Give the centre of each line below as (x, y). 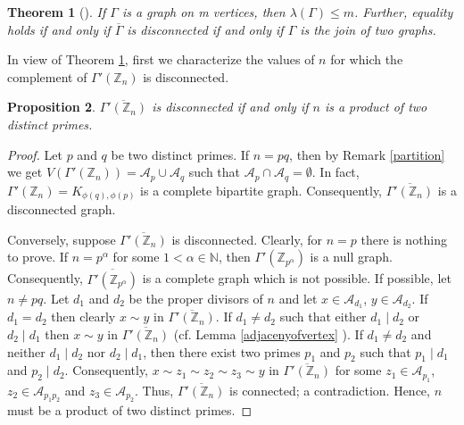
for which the (367, 59)
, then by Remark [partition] (367, 154)
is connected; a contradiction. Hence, (330, 390)
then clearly (83, 317)
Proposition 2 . (51, 107)
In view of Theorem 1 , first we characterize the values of (161, 59)
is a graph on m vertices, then (203, 12)
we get (25, 172)
